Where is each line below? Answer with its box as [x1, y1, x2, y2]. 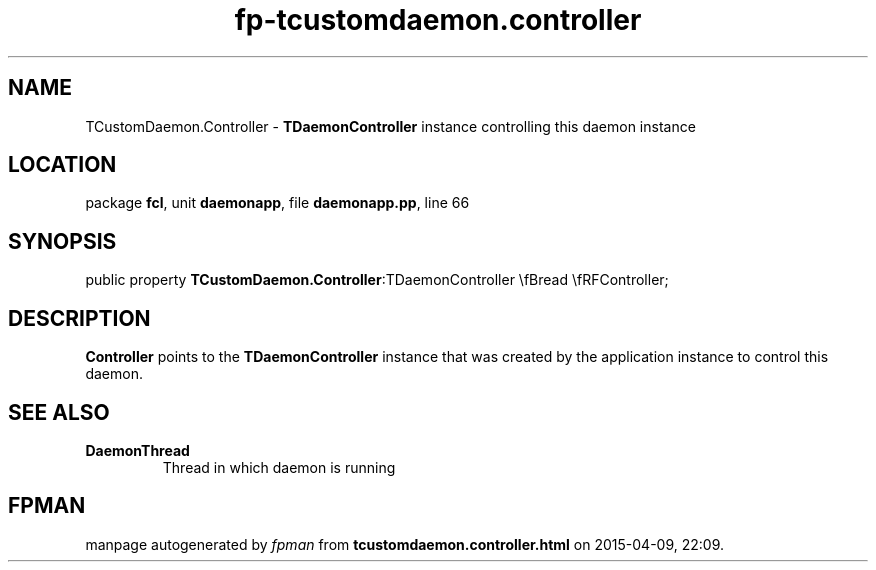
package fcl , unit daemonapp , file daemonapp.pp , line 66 [85, 194, 470, 212]
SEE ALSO [8, 399, 110, 425]
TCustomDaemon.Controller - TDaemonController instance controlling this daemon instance [85, 117, 696, 135]
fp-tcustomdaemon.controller [234, 3, 642, 37]
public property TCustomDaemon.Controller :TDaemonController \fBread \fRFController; [85, 271, 669, 289]
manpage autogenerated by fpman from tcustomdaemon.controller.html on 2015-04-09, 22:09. [85, 535, 725, 553]
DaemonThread [85, 441, 190, 459]
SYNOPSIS [8, 228, 117, 254]
